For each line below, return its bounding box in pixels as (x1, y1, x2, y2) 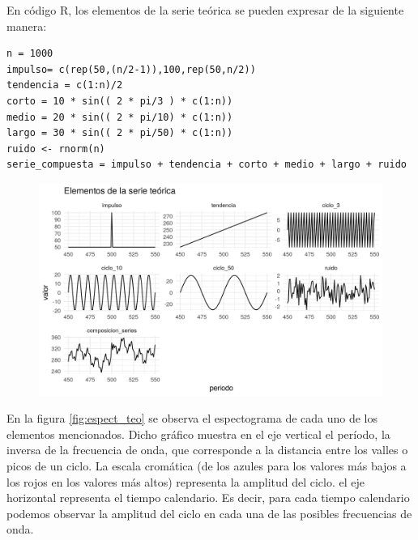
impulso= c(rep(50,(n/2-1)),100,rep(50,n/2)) (6, 63, 256, 75)
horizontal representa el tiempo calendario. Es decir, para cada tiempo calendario (6, 489, 410, 506)
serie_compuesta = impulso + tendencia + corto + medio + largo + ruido (6, 159, 407, 171)
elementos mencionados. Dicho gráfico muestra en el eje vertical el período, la (6, 425, 390, 442)
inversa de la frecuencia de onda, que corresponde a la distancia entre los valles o (6, 441, 408, 458)
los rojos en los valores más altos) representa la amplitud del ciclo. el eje (6, 473, 365, 490)
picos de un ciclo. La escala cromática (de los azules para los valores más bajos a (6, 457, 407, 474)
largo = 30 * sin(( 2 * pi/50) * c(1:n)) (6, 127, 233, 139)
